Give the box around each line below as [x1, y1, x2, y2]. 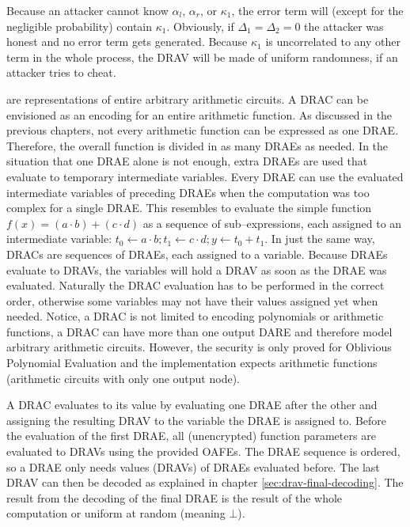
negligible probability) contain [6, 17, 153, 34]
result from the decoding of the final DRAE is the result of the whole [6, 489, 343, 506]
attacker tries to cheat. [6, 64, 116, 81]
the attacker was [304, 17, 384, 34]
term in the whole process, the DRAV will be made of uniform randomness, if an [6, 48, 398, 65]
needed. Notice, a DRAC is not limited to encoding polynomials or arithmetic [6, 308, 384, 324]
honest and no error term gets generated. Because [6, 33, 248, 50]
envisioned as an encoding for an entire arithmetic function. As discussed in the [6, 106, 393, 123]
